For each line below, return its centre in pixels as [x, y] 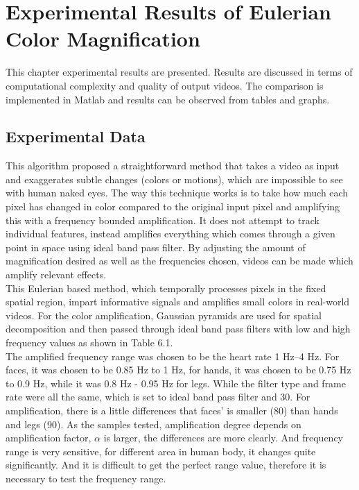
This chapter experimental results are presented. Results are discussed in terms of [179, 72]
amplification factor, [49, 438]
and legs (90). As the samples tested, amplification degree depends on [154, 424]
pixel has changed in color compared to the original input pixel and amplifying [173, 206]
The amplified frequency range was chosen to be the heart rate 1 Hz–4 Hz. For [173, 356]
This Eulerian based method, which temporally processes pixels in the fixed [166, 288]
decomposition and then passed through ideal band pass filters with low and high [178, 329]
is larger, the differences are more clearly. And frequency [223, 438]
